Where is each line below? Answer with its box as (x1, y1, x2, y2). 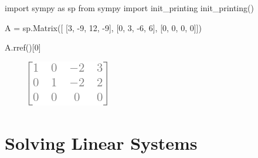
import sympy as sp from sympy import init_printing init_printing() (5, 2, 254, 14)
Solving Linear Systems (5, 130, 198, 154)
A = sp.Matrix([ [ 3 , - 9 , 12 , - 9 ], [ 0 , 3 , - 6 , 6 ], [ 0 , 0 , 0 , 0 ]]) (5, 21, 202, 33)
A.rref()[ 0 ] (5, 41, 41, 53)
